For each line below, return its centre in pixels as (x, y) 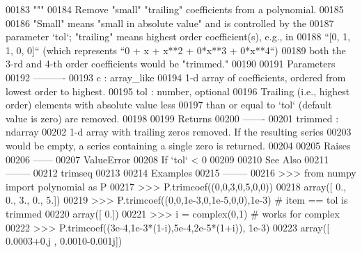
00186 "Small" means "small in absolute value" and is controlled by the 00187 (170, 23)
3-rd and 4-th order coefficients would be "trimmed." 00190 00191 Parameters (171, 64)
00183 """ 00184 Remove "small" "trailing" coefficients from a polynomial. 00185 (175, 9)
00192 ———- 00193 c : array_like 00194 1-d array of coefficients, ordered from (176, 77)
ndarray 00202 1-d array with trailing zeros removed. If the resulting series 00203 (179, 132)
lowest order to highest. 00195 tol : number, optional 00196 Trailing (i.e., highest (178, 91)
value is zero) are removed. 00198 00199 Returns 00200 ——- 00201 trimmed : (172, 118)
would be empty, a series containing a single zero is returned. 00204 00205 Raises (178, 145)
